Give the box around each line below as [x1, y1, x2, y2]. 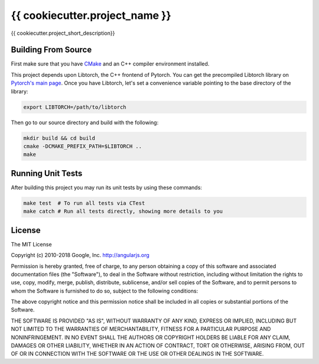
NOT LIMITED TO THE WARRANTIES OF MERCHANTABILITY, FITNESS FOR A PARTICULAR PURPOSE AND [11, 326, 271, 333]
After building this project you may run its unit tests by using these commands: [11, 184, 202, 191]
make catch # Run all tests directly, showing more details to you [23, 208, 223, 215]
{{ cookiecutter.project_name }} [11, 9, 171, 22]
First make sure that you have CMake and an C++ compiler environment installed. [11, 60, 210, 67]
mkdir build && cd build [23, 135, 96, 141]
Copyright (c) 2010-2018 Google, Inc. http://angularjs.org [11, 252, 150, 259]
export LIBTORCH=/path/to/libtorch [23, 103, 126, 110]
